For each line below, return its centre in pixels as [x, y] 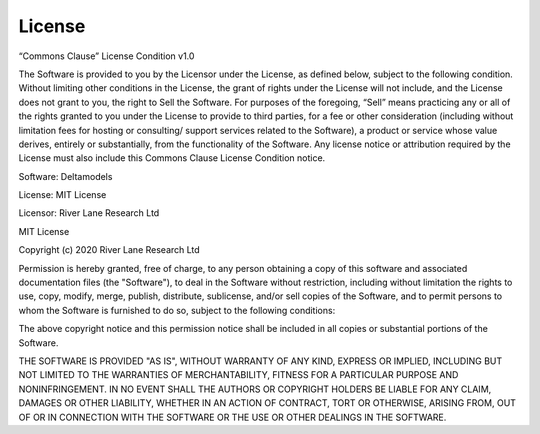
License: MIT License [62, 195]
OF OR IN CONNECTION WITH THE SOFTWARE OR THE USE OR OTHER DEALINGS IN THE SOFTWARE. [232, 417]
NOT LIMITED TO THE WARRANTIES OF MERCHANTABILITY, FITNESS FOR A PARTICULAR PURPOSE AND [238, 375]
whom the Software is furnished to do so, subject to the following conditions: [177, 310]
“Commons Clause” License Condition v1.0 [106, 56]
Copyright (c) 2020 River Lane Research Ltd [109, 250]
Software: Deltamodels [65, 176]
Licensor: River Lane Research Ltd [89, 213]
